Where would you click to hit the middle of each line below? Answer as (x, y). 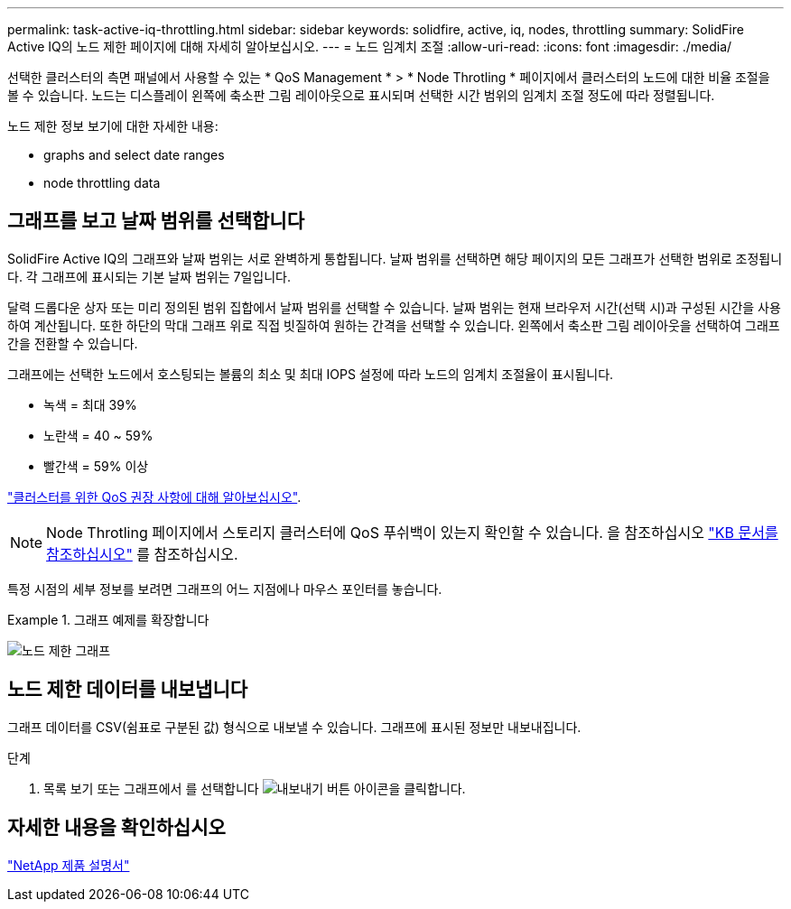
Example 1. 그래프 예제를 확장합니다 (108, 619)
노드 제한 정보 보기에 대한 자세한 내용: (113, 126)
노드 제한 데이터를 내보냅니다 (128, 690)
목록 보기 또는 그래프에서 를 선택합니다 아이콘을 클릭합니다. (255, 788)
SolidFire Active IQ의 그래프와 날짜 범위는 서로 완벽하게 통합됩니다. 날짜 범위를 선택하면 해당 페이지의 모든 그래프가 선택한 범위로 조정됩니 (395, 258)
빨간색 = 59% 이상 (96, 466)
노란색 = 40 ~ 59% (98, 435)
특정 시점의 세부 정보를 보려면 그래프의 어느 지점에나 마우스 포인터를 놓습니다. (225, 589)
